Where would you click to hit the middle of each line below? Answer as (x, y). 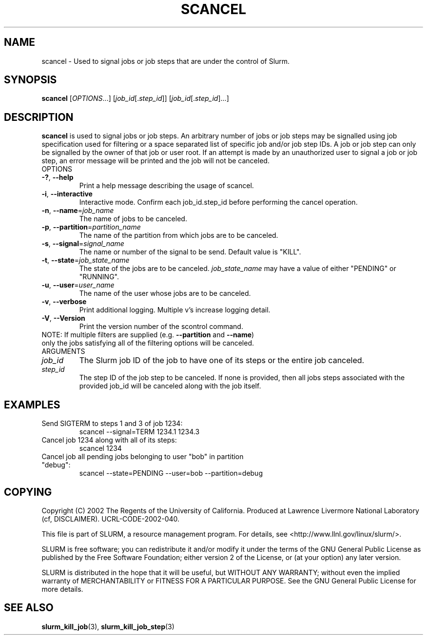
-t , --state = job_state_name (86, 260)
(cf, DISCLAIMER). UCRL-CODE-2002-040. (111, 519)
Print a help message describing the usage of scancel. (166, 186)
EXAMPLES (32, 405)
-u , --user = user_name (78, 285)
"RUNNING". (99, 277)
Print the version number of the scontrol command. (161, 327)
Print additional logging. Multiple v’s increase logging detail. (175, 310)
